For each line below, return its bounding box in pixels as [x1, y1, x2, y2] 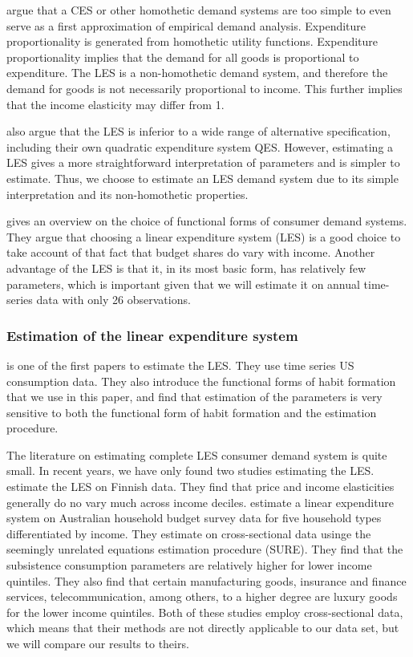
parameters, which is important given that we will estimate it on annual [6, 275, 360, 292]
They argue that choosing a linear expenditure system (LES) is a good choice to [6, 228, 401, 245]
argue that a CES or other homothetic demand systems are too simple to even [6, 2, 391, 18]
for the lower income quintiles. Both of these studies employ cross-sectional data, [6, 603, 403, 620]
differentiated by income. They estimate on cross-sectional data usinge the [6, 525, 371, 541]
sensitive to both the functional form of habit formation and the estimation [6, 404, 377, 420]
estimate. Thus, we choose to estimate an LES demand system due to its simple [6, 169, 399, 186]
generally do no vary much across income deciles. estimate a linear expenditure [6, 493, 395, 510]
